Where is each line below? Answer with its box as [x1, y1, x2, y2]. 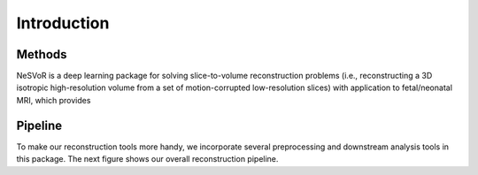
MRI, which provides [16, 95, 91, 105]
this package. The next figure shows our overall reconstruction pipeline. [16, 154, 279, 164]
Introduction [16, 13, 110, 33]
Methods [16, 47, 67, 62]
